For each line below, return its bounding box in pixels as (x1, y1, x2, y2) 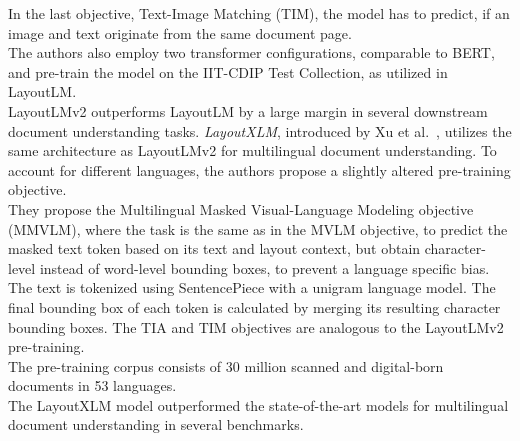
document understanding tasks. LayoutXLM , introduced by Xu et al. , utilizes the (8, 120, 512, 141)
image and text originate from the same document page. (8, 22, 352, 43)
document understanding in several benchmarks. (8, 414, 304, 435)
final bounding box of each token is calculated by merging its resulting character (8, 296, 501, 317)
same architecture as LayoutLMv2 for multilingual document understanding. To (8, 140, 497, 161)
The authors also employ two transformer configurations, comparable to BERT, (8, 42, 495, 63)
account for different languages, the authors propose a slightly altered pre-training (8, 159, 511, 180)
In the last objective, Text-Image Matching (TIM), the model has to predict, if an (8, 3, 510, 23)
